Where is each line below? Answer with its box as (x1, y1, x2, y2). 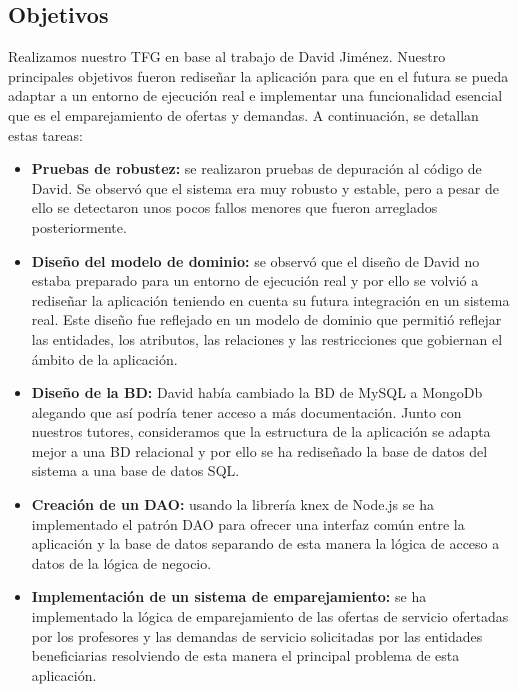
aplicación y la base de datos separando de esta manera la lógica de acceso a (31, 533, 500, 554)
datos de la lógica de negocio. (31, 552, 212, 573)
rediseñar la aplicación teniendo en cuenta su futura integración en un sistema (31, 289, 510, 310)
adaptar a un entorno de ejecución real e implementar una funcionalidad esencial (8, 85, 503, 106)
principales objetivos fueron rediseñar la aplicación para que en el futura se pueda (8, 65, 509, 86)
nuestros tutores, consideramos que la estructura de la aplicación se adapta (31, 421, 491, 442)
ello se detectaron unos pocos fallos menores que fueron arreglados (31, 197, 438, 218)
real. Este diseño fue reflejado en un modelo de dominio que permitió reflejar (31, 309, 502, 330)
